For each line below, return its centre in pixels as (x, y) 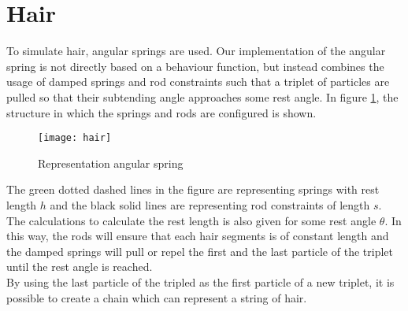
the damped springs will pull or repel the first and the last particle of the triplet (200, 251)
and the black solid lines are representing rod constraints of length (210, 204)
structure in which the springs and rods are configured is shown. (161, 112)
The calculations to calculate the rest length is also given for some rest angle (191, 220)
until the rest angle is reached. (80, 267)
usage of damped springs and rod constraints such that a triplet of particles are (198, 81)
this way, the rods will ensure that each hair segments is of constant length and (198, 236)
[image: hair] (75, 138)
